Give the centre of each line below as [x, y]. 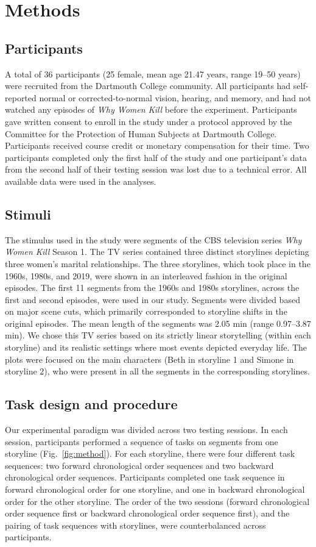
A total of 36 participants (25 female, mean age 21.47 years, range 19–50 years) [153, 73]
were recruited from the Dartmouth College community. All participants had [148, 86]
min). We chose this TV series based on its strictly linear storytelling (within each [158, 335]
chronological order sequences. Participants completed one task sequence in [145, 477]
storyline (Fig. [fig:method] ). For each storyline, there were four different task [150, 453]
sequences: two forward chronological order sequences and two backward [139, 465]
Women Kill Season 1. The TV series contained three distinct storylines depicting [157, 252]
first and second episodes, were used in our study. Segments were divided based [153, 299]
